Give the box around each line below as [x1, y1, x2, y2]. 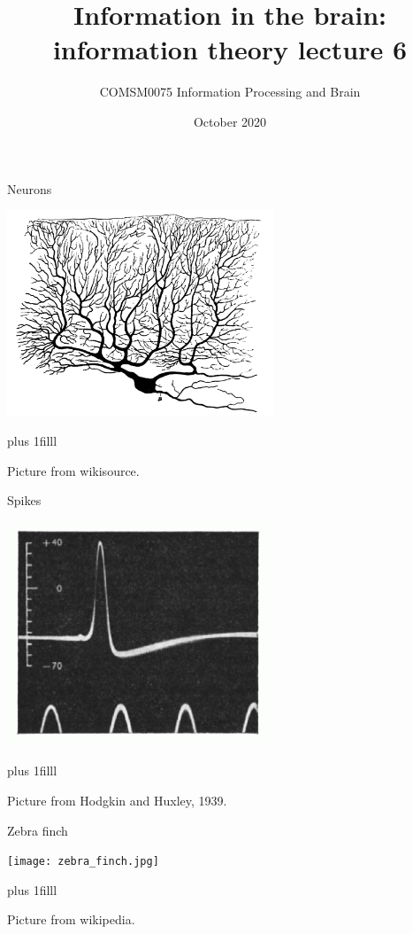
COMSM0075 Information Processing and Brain [99, 82, 361, 101]
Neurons [7, 179, 52, 198]
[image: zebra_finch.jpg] [7, 855, 159, 868]
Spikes [7, 491, 42, 510]
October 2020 [193, 112, 267, 130]
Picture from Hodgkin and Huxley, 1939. [7, 791, 227, 809]
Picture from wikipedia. [7, 910, 135, 929]
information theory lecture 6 [52, 31, 408, 67]
